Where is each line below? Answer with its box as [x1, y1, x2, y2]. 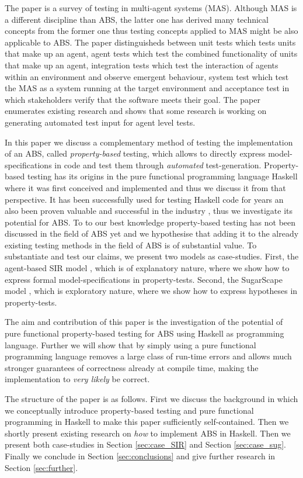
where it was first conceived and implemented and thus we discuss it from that [5, 181, 286, 193]
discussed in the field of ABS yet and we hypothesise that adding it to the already [5, 227, 299, 240]
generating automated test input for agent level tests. [5, 116, 196, 128]
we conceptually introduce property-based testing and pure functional [5, 404, 254, 416]
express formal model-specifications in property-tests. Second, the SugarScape [5, 273, 283, 285]
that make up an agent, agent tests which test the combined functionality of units [5, 47, 298, 60]
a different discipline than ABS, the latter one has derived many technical [5, 13, 269, 25]
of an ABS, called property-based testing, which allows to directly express [5, 147, 266, 160]
